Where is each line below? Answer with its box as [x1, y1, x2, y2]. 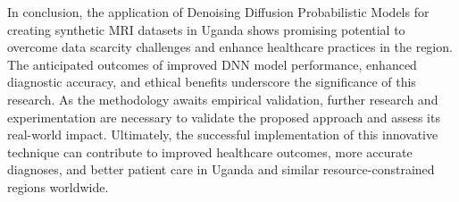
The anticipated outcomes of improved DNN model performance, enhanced [7, 55, 417, 73]
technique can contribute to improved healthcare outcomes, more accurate [7, 142, 413, 161]
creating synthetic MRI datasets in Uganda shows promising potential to [7, 20, 405, 38]
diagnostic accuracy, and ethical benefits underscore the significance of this [7, 72, 416, 91]
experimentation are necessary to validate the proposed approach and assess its [7, 107, 440, 126]
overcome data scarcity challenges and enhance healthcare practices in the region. [7, 38, 453, 56]
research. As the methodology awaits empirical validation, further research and [7, 89, 438, 108]
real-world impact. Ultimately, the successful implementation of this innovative [7, 125, 438, 144]
